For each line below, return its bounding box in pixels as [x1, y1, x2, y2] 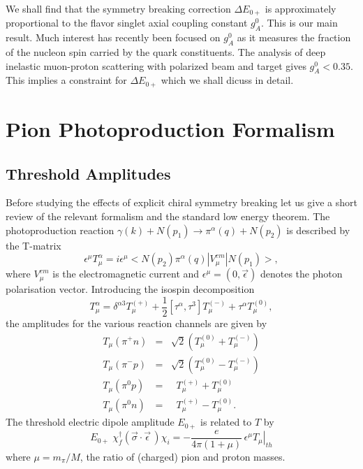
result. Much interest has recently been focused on [6, 30, 221, 45]
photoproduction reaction [6, 222, 114, 237]
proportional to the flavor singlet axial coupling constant [6, 15, 248, 30]
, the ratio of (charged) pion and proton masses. [80, 449, 286, 463]
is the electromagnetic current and [52, 266, 200, 281]
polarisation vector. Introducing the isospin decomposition [6, 282, 255, 296]
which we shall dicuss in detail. [161, 73, 294, 87]
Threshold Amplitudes [6, 162, 171, 184]
